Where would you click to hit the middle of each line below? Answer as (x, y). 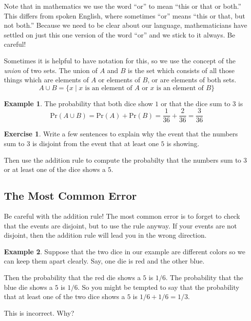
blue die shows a (29, 287)
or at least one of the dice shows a (55, 169)
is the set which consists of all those (181, 70)
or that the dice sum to (196, 103)
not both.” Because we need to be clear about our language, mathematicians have (125, 25)
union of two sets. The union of (51, 70)
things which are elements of (47, 80)
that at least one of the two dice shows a (65, 296)
